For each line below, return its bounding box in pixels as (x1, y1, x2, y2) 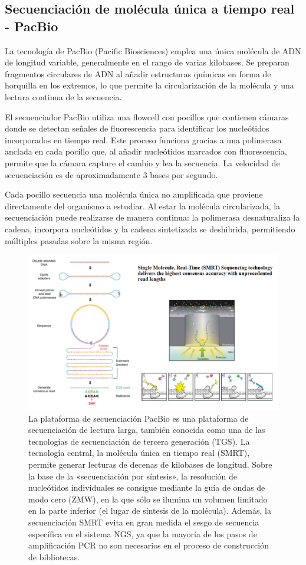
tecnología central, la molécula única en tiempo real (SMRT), (28, 446, 250, 459)
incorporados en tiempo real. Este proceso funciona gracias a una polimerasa (5, 133, 282, 146)
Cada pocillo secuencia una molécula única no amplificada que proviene (5, 188, 263, 201)
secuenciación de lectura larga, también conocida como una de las (28, 423, 265, 436)
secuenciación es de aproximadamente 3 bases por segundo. (5, 168, 218, 180)
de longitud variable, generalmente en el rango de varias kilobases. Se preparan (5, 56, 289, 68)
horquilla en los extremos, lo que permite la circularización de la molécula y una (5, 79, 294, 91)
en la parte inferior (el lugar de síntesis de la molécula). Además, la (28, 504, 271, 517)
